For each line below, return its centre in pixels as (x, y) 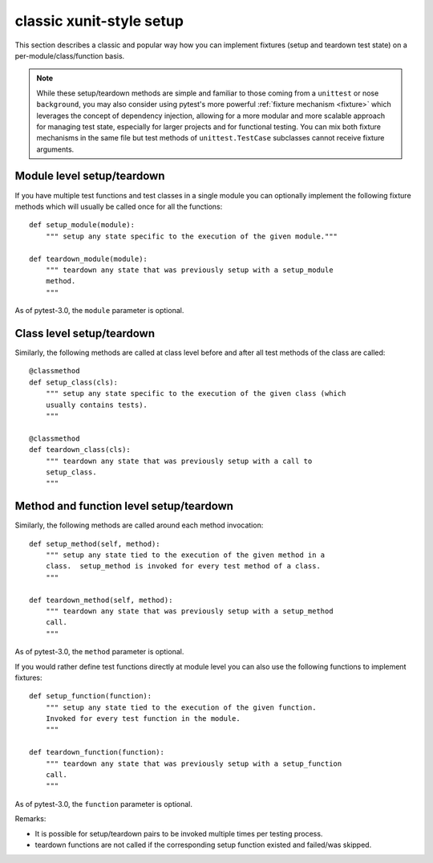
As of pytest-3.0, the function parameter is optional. (103, 804)
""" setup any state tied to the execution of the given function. (181, 707)
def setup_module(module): (82, 225)
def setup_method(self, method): (95, 543)
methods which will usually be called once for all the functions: (119, 206)
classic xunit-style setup (99, 21)
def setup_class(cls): (74, 382)
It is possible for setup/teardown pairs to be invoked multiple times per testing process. (179, 833)
